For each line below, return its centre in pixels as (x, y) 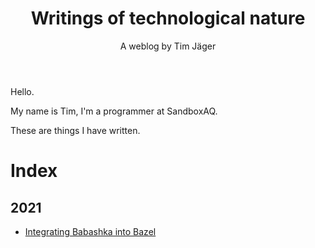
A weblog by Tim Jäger (168, 46)
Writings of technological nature (168, 18)
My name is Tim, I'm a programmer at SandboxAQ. (114, 111)
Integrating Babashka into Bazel (90, 231)
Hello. (22, 91)
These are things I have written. (75, 130)
